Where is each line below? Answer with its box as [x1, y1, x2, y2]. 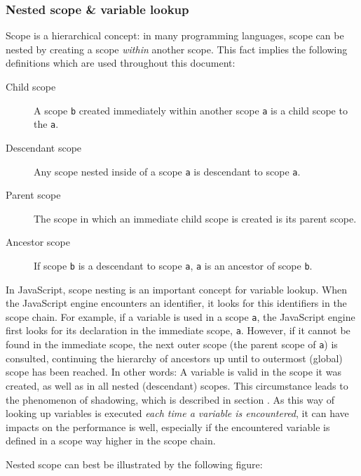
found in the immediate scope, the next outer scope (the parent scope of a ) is [6, 337, 338, 352]
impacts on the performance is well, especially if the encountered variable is [6, 419, 330, 434]
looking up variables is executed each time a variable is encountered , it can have [6, 406, 349, 421]
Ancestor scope [6, 234, 70, 249]
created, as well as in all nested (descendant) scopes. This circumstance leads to [6, 378, 348, 392]
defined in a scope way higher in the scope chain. [6, 433, 216, 448]
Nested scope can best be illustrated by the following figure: [6, 456, 263, 471]
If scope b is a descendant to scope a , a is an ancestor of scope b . [34, 258, 313, 272]
